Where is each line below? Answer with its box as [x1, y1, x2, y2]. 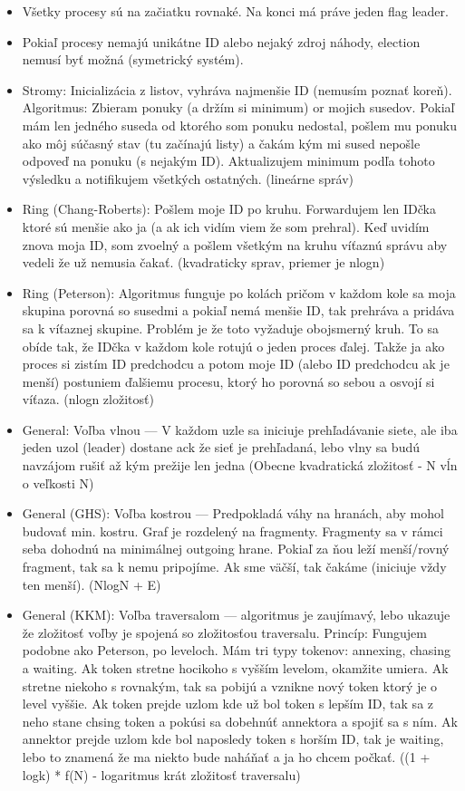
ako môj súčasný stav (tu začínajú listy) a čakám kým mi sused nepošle [22, 133, 421, 152]
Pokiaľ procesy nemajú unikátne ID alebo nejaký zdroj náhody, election [22, 32, 421, 51]
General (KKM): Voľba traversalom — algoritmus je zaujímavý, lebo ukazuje [22, 605, 450, 624]
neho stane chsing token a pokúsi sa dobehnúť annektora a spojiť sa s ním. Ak [22, 711, 458, 730]
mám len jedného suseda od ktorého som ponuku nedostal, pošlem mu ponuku [22, 115, 457, 134]
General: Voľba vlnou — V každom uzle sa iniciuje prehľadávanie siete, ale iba [22, 420, 458, 439]
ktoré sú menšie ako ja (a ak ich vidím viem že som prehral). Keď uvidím [22, 217, 430, 236]
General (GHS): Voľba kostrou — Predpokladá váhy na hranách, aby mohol [22, 504, 444, 523]
